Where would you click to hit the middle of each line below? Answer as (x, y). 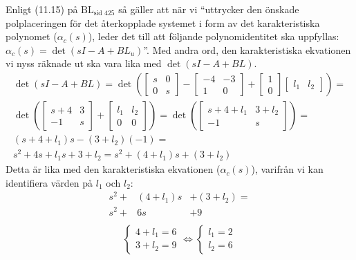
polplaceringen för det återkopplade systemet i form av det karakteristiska (163, 22)
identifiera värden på (49, 182)
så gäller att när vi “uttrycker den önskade (209, 9)
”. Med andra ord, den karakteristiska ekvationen (247, 49)
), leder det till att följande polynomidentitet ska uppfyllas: (214, 36)
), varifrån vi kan (287, 169)
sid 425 (104, 13)
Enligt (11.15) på (42, 9)
